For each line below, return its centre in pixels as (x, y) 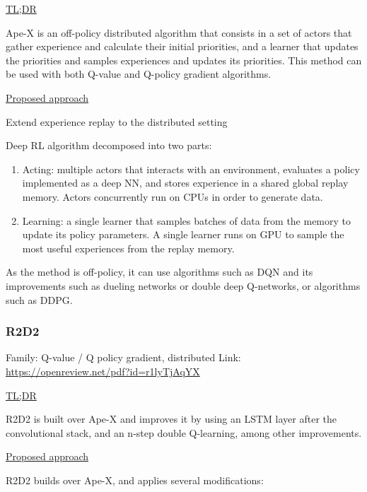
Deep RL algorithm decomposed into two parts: (109, 145)
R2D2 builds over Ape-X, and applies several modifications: (135, 480)
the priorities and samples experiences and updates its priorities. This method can (184, 60)
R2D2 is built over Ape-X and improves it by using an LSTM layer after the (171, 419)
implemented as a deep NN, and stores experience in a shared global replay (185, 183)
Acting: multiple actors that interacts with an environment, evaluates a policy (191, 169)
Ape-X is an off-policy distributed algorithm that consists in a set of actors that (179, 32)
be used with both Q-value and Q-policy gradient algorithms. (139, 74)
